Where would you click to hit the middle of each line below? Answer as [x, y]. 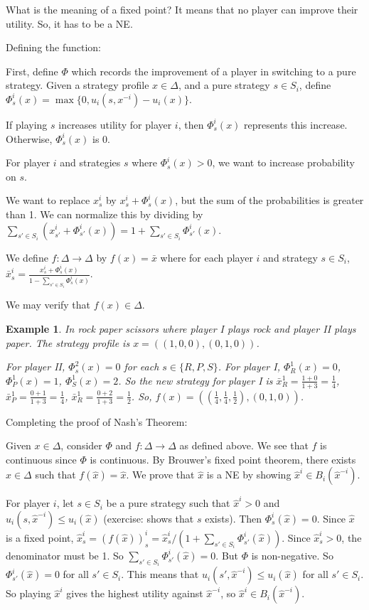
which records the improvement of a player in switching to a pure [214, 71]
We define [27, 257]
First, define [32, 71]
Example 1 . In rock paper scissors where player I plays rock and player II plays [181, 329]
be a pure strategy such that [168, 503]
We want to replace [48, 200]
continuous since [41, 459]
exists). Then [234, 518]
